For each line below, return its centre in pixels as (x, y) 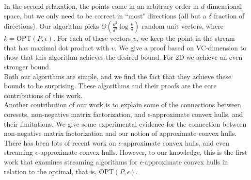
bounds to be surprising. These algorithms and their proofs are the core (110, 86)
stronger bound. (28, 66)
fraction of (229, 15)
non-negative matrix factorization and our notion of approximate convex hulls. (120, 133)
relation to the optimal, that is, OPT (59, 171)
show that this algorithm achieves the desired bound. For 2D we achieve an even (123, 57)
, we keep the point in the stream (186, 38)
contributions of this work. (43, 95)
